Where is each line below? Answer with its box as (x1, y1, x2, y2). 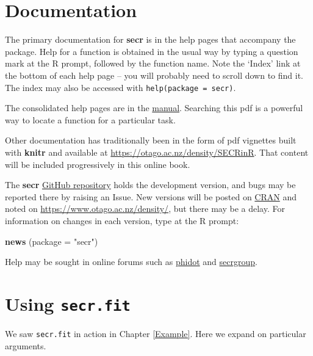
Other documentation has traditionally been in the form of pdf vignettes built (5, 134, 297, 147)
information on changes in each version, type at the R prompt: (5, 214, 239, 227)
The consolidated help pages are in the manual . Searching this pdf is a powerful (5, 101, 303, 114)
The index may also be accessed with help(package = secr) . (5, 81, 236, 93)
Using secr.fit (5, 291, 131, 316)
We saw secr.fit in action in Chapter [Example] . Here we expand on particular (5, 327, 306, 340)
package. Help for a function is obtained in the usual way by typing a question (5, 45, 298, 57)
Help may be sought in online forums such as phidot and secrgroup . (5, 255, 257, 268)
